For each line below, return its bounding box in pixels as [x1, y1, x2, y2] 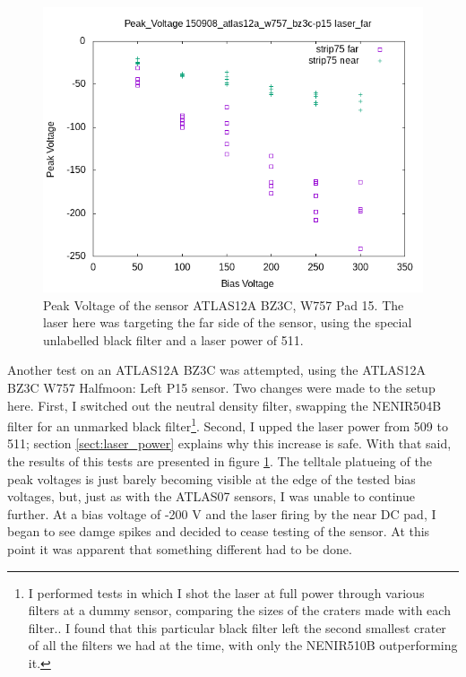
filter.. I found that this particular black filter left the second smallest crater [28, 618, 446, 637]
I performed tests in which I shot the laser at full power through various [28, 583, 425, 602]
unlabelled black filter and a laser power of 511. [43, 330, 304, 349]
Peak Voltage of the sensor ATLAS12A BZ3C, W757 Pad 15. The [43, 295, 404, 314]
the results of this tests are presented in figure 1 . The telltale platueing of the [7, 452, 432, 470]
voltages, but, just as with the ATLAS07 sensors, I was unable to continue [7, 487, 415, 506]
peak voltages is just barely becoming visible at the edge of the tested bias [7, 469, 416, 488]
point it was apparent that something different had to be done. [7, 539, 352, 558]
